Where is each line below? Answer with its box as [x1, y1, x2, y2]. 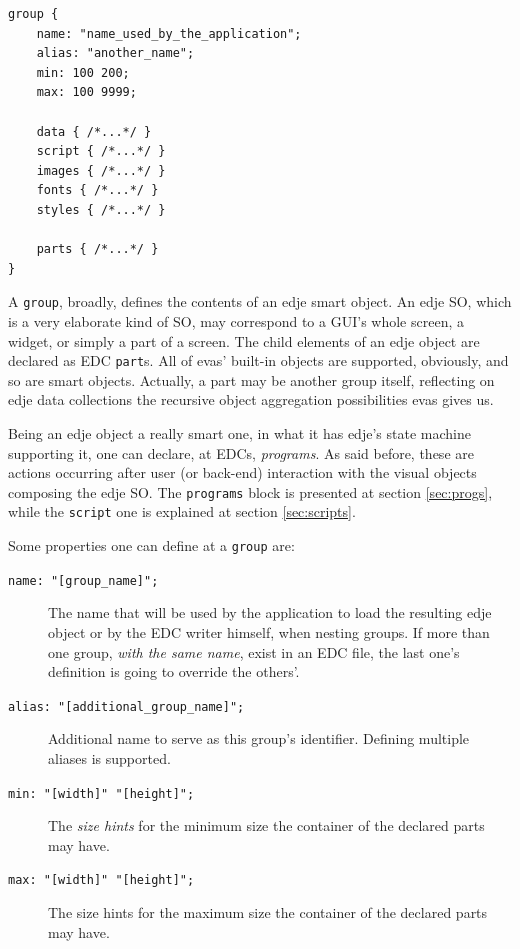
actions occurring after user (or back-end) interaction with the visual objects [8, 462, 477, 483]
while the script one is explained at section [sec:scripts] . [8, 501, 356, 522]
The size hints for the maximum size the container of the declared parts [48, 902, 488, 923]
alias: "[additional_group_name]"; [8, 699, 245, 714]
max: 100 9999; [36, 85, 137, 100]
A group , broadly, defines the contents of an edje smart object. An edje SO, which [8, 291, 512, 312]
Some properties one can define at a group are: [8, 535, 295, 556]
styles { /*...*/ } [36, 202, 166, 217]
